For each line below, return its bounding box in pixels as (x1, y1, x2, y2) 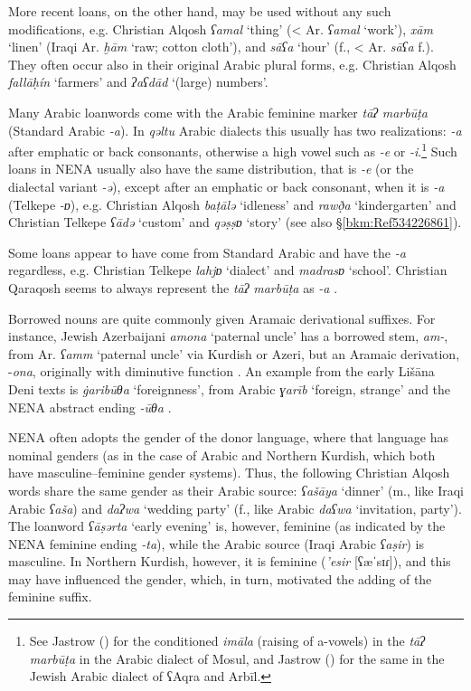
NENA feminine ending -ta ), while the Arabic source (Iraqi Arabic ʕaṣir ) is (8, 534, 424, 553)
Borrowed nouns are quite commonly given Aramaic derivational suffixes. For (8, 308, 436, 327)
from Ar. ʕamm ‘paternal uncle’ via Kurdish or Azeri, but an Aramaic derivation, (8, 344, 460, 363)
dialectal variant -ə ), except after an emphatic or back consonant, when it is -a (8, 177, 445, 195)
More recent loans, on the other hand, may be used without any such (8, 2, 391, 20)
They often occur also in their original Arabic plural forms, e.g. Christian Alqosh (8, 54, 457, 73)
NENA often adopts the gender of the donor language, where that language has (8, 428, 448, 447)
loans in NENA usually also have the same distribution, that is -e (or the (8, 159, 414, 178)
